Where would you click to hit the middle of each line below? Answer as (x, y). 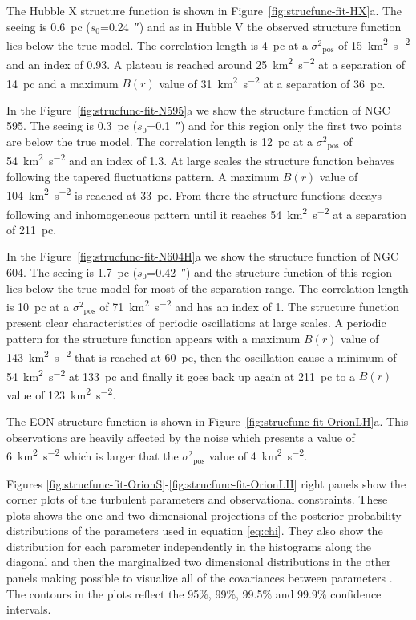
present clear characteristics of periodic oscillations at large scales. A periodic (196, 323)
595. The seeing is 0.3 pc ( (72, 126)
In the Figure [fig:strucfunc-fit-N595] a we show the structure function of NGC (198, 109)
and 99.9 (296, 593)
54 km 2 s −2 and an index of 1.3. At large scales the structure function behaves (201, 160)
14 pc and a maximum (63, 83)
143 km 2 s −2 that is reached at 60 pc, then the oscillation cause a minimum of (202, 356)
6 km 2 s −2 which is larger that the (93, 455)
